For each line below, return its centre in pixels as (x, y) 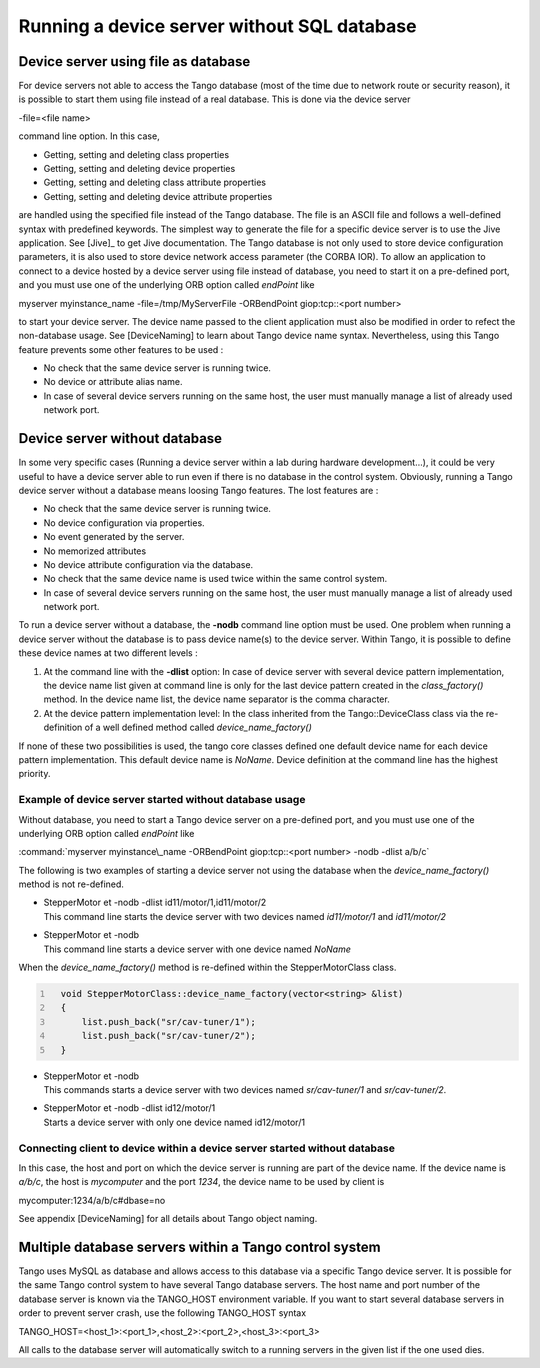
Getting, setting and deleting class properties (136, 154)
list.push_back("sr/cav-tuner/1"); (169, 1021)
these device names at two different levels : (108, 653)
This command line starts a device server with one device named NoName (197, 949)
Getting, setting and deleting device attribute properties (158, 196)
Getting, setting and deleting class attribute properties (155, 182)
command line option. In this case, (89, 136)
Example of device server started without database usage (162, 800)
